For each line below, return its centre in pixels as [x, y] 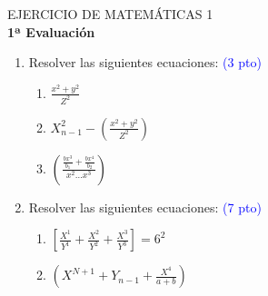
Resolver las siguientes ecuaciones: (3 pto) [145, 62]
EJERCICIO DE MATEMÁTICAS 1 [110, 14]
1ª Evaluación [51, 31]
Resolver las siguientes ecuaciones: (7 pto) [145, 207]
